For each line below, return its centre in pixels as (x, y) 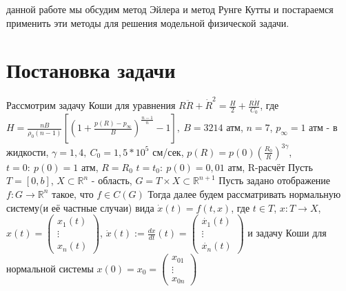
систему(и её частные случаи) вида (80, 207)
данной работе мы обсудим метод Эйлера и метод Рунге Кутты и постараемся (170, 9)
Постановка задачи (91, 70)
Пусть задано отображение (275, 180)
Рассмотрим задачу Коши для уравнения (91, 105)
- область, (112, 180)
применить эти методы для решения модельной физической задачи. (148, 22)
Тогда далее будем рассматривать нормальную (244, 193)
